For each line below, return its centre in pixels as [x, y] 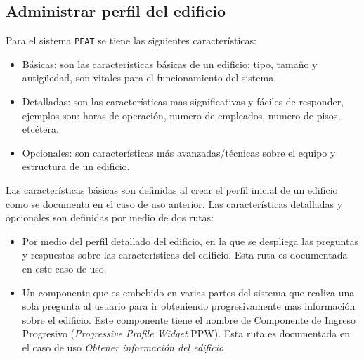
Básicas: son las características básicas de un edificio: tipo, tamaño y [170, 64]
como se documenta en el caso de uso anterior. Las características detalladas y [174, 203]
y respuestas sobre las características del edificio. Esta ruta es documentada [185, 255]
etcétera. [40, 129]
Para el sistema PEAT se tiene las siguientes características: [131, 40]
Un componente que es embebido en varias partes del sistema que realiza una [188, 292]
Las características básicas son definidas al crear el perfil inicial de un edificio [172, 190]
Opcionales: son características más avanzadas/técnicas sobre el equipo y [179, 152]
